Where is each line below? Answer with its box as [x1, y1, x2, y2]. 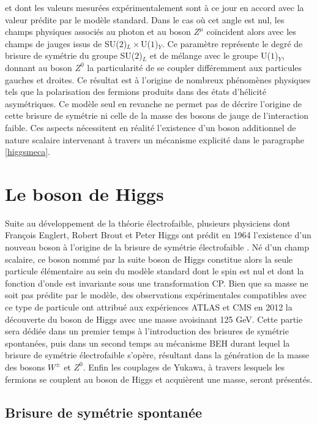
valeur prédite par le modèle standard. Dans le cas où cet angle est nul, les [5, 13, 285, 26]
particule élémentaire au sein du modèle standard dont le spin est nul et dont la [5, 265, 304, 277]
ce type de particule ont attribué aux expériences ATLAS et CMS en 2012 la [5, 301, 293, 313]
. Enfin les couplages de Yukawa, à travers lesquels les [83, 360, 285, 373]
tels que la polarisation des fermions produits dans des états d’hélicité [5, 85, 266, 98]
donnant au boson [5, 61, 72, 73]
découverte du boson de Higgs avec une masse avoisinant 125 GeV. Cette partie [5, 312, 303, 325]
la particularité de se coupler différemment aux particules [87, 61, 302, 73]
